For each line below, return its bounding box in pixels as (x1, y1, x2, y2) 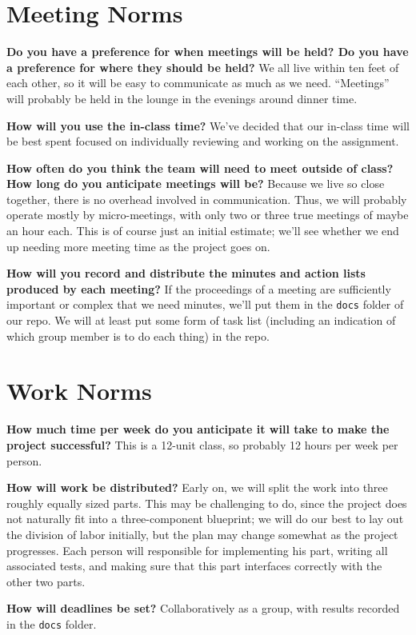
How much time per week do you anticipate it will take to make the (6, 421, 390, 437)
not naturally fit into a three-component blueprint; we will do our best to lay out (6, 510, 404, 527)
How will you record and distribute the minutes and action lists (6, 265, 366, 282)
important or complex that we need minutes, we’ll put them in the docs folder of (6, 296, 404, 313)
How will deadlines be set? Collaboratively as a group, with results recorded (6, 600, 400, 617)
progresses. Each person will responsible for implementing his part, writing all (6, 541, 388, 558)
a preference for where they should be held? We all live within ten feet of (6, 58, 399, 75)
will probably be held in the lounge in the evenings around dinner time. (6, 90, 358, 106)
